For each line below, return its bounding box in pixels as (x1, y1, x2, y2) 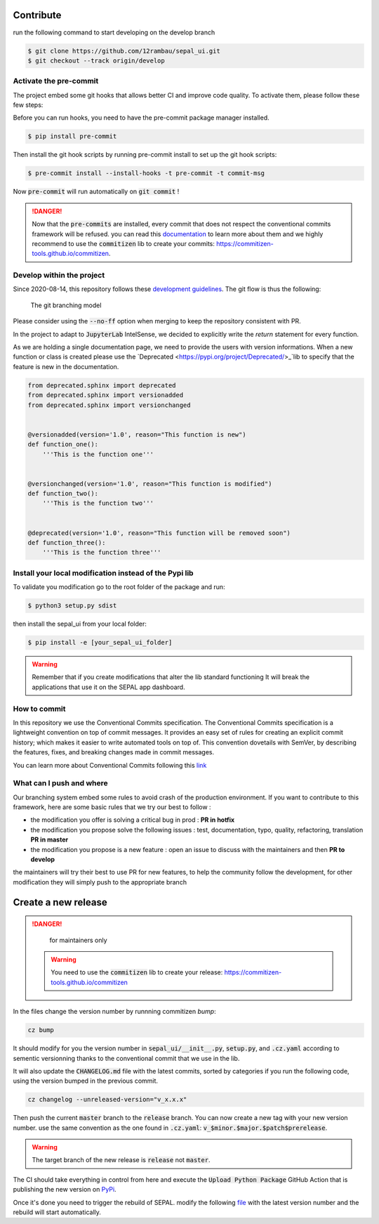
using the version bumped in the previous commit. (13, 1076, 158, 1086)
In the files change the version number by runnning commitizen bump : (13, 1007, 217, 1016)
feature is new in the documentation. (13, 362, 119, 371)
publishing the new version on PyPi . (13, 1185, 117, 1194)
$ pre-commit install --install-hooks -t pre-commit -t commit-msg (27, 169, 265, 177)
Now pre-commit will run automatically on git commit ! (13, 187, 180, 196)
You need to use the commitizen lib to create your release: (51, 968, 223, 977)
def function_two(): (27, 489, 98, 498)
